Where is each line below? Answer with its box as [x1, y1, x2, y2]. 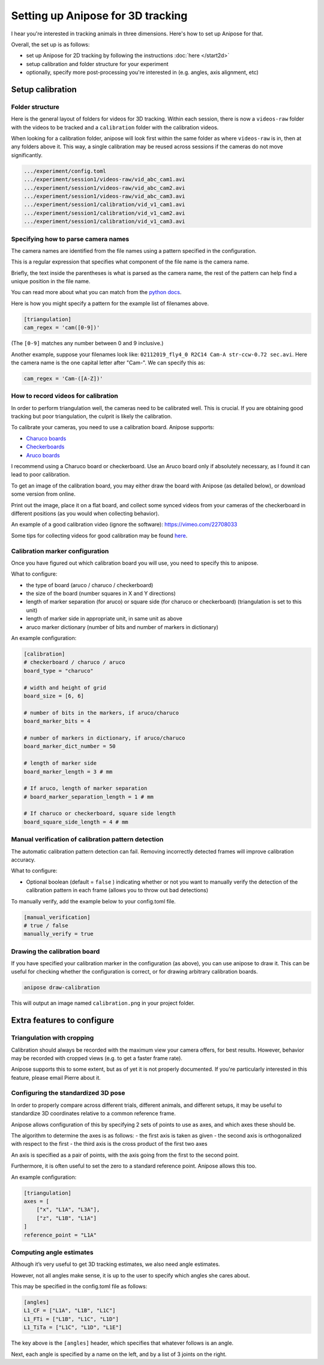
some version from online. [11, 490, 76, 498]
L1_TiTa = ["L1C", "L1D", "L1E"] [23, 1324, 122, 1331]
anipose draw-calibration [23, 984, 100, 991]
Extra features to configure [11, 1015, 114, 1026]
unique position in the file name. [11, 278, 91, 285]
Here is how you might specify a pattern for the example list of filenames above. [11, 300, 209, 307]
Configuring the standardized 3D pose [11, 1089, 125, 1097]
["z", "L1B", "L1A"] [36, 1214, 97, 1222]
